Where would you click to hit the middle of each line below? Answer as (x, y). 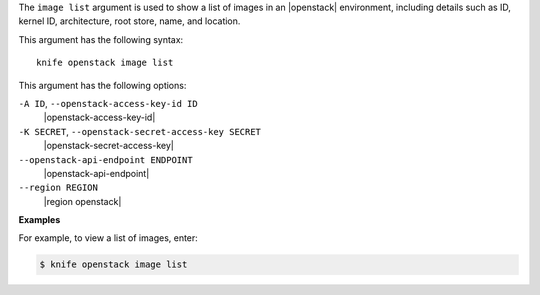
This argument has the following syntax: (101, 39)
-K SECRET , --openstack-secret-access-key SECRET (140, 131)
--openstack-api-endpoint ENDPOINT (106, 159)
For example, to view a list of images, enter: (108, 238)
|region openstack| (82, 201)
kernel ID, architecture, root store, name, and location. (129, 21)
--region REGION (58, 188)
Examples (39, 220)
